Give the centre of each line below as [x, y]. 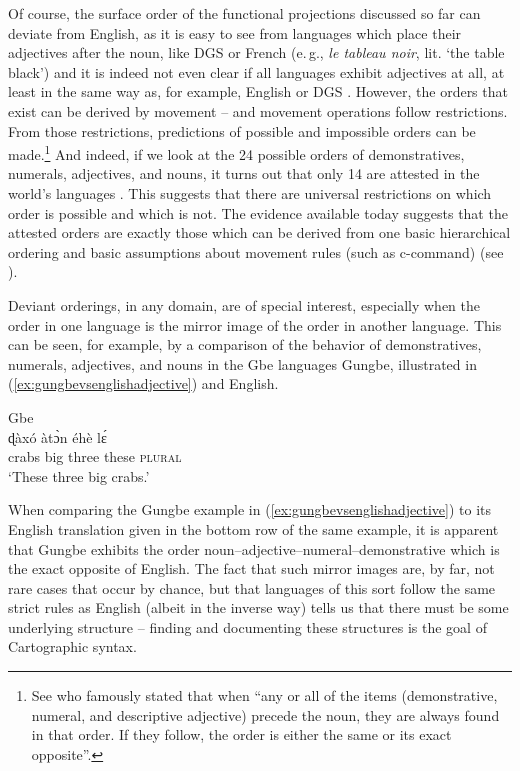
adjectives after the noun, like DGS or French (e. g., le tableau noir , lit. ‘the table [256, 52]
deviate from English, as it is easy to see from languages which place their [235, 32]
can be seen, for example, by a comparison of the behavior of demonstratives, [245, 344]
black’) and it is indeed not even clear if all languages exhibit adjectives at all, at [256, 71]
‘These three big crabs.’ [79, 475]
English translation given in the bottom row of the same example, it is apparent [253, 528]
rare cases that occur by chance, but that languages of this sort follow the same [252, 587]
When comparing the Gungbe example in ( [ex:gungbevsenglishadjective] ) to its [250, 509]
